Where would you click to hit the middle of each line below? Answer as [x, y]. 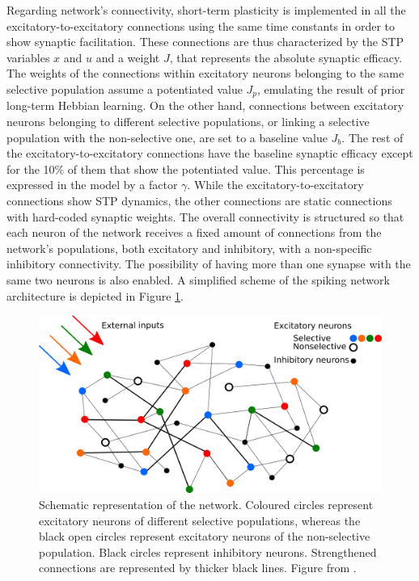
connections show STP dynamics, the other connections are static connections [199, 200]
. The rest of [372, 137]
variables [28, 57]
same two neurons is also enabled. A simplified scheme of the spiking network [198, 279]
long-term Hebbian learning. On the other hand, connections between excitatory [205, 105]
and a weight [128, 57]
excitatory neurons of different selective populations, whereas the [200, 520]
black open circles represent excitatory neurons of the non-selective [205, 536]
